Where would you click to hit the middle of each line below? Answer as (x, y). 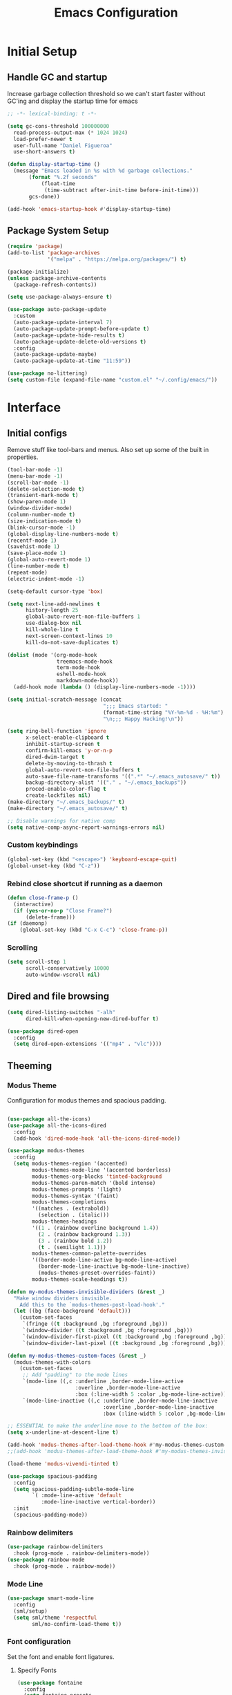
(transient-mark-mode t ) (43, 496)
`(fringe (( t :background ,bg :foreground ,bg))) (95, 1324)
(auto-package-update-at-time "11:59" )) (72, 361)
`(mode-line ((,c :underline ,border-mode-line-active (103, 1382)
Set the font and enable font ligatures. (61, 1656)
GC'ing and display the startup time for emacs (72, 101)
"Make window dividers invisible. (63, 1298)
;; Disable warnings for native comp (61, 821)
